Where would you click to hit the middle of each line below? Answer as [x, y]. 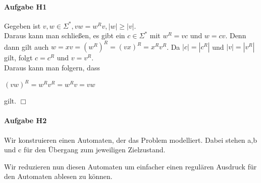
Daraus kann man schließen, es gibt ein [65, 35]
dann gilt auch [27, 47]
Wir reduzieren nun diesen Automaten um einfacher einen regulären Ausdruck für [130, 166]
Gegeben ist [22, 25]
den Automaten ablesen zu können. [58, 176]
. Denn [236, 35]
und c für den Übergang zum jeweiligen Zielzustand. [85, 150]
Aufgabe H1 [25, 6]
